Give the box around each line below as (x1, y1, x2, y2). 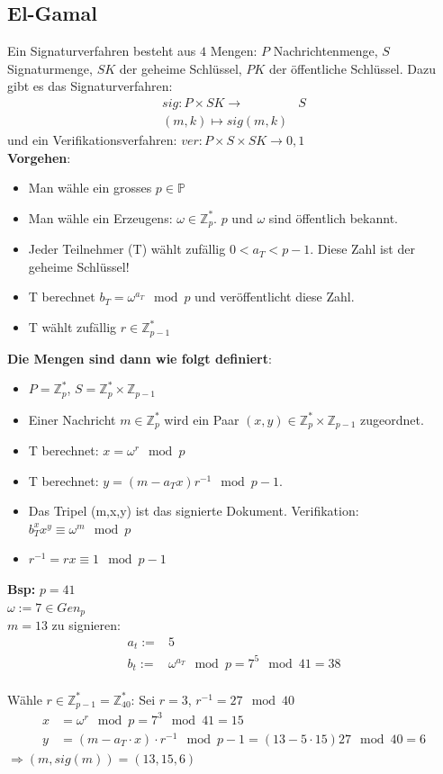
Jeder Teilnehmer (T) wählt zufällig (28, 239, 226, 258)
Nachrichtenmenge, (273, 41, 378, 60)
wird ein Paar (164, 409, 240, 428)
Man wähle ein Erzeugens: (28, 208, 173, 227)
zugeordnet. (360, 409, 424, 428)
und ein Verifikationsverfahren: (7, 130, 177, 149)
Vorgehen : (7, 148, 71, 166)
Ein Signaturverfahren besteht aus (7, 41, 196, 60)
